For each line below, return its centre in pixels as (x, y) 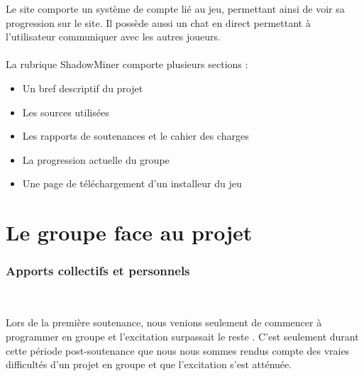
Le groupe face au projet (129, 232)
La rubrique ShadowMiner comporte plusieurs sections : (127, 64)
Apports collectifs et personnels (98, 271)
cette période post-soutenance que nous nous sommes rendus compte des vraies (178, 350)
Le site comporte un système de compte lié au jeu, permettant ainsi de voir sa (175, 9)
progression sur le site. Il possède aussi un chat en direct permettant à (158, 22)
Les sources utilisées (66, 112)
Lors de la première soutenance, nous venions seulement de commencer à (164, 322)
